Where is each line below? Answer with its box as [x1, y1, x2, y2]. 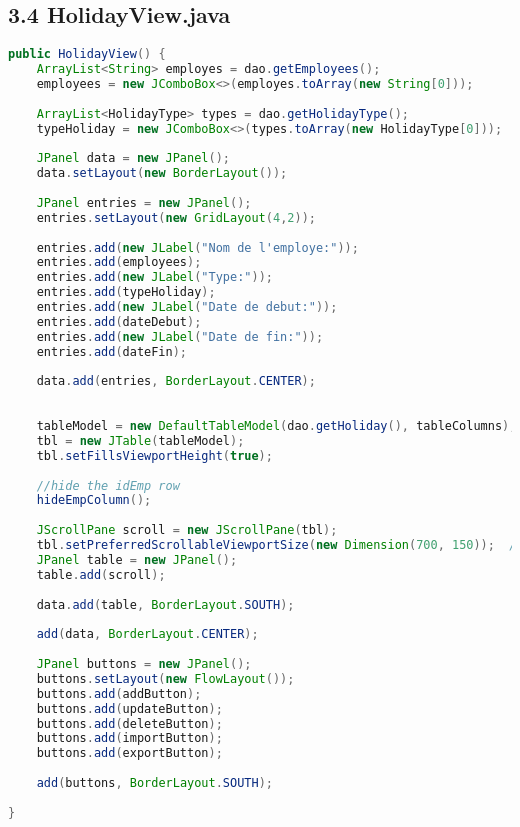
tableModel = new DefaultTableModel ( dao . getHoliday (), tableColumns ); [36, 419, 517, 434]
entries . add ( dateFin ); [36, 344, 188, 359]
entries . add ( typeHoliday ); [36, 285, 216, 300]
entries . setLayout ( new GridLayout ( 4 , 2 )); [36, 210, 316, 225]
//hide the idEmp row [36, 478, 180, 493]
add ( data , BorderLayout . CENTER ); [36, 627, 259, 642]
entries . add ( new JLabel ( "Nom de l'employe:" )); [36, 240, 359, 255]
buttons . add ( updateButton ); [36, 701, 223, 716]
